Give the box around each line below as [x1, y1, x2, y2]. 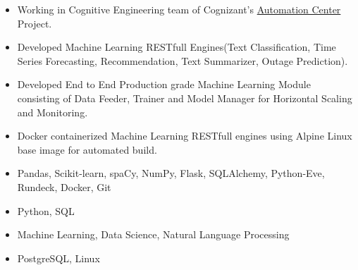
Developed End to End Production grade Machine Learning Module [17, 77, 311, 92]
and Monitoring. [17, 104, 88, 119]
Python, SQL [17, 203, 75, 218]
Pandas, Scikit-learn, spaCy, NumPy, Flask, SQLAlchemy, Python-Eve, [17, 166, 325, 180]
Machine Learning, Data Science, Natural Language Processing [17, 227, 290, 242]
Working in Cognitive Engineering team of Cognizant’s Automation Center [17, 2, 341, 16]
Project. [17, 16, 52, 30]
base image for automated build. [17, 142, 157, 157]
